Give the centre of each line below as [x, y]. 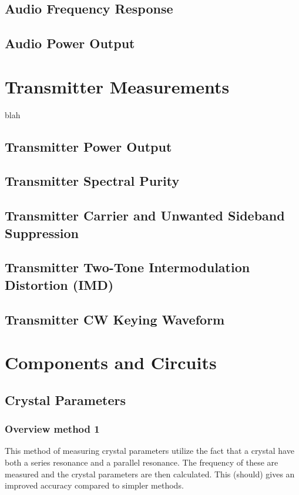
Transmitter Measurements [117, 86]
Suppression [42, 233]
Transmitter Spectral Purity [92, 181]
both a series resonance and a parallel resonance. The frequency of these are [142, 462]
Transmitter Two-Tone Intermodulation [127, 267]
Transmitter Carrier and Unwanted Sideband [145, 215]
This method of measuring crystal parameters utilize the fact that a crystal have [149, 451]
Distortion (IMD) [59, 284]
